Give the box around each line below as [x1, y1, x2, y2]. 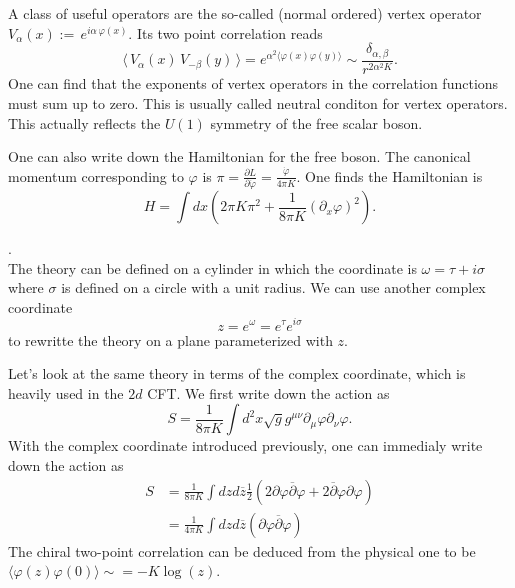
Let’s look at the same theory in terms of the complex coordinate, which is [8, 363, 466, 384]
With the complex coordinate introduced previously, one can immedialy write [8, 435, 483, 456]
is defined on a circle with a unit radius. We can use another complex [61, 277, 486, 298]
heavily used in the [8, 382, 124, 403]
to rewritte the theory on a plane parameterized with [8, 329, 333, 350]
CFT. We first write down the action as [147, 382, 390, 403]
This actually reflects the [8, 112, 161, 133]
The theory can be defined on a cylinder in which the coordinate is [8, 257, 417, 278]
